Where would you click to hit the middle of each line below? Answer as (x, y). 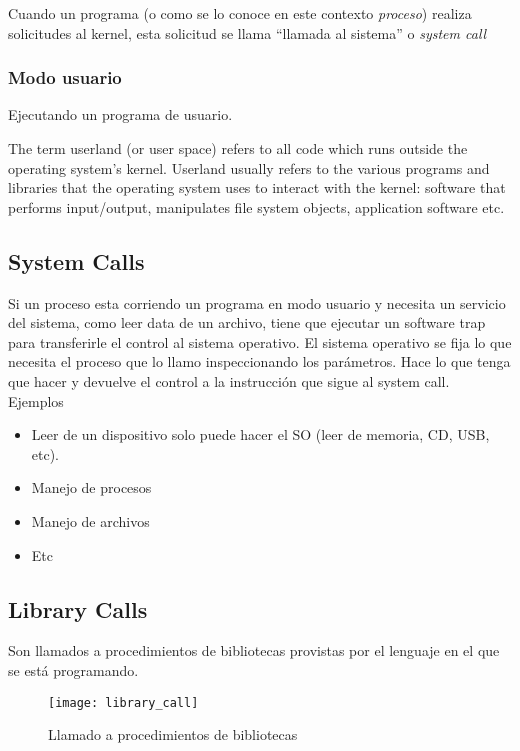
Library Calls (78, 608)
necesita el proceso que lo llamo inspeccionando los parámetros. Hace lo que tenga (259, 361)
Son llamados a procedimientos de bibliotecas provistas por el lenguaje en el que (254, 650)
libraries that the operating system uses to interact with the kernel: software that (257, 187)
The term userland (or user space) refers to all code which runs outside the (238, 148)
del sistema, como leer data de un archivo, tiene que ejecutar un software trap (247, 322)
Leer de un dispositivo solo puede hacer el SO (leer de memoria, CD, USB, (260, 434)
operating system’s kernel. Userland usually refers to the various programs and (249, 167)
